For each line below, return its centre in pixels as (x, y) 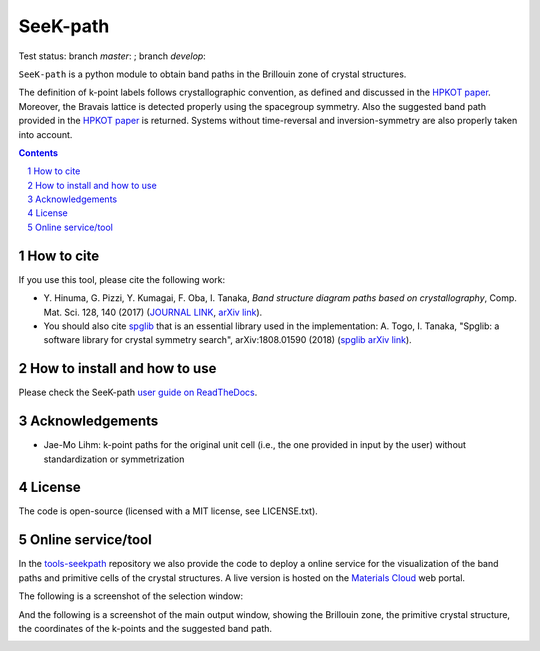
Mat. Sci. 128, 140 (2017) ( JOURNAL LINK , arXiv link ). (153, 312)
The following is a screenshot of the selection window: (131, 596)
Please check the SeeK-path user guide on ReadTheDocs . (138, 392)
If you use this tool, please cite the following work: (122, 279)
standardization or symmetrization (114, 459)
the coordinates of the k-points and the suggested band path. (145, 628)
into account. (45, 134)
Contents (38, 152)
